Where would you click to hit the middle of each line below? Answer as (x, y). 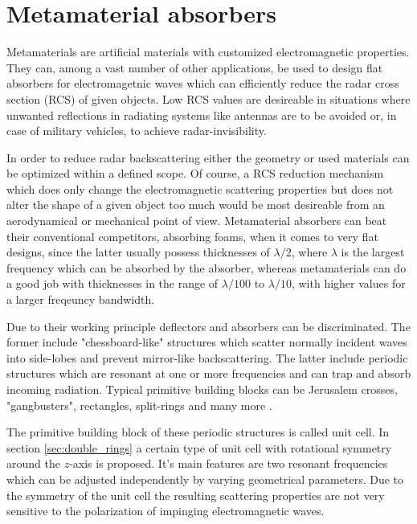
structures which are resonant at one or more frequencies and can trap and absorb (209, 373)
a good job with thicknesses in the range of (112, 283)
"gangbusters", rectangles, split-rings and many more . (139, 405)
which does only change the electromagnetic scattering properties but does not (200, 188)
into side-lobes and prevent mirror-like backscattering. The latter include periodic (207, 357)
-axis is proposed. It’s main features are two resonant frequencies (229, 463)
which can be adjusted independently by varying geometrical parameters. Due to (205, 479)
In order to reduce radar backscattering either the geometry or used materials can (208, 157)
